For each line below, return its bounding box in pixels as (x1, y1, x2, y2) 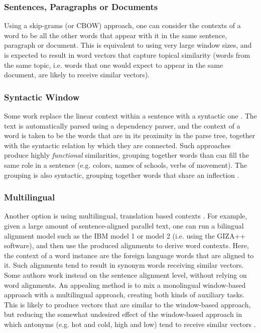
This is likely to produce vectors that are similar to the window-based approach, (4, 299, 251, 309)
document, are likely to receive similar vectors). (4, 69, 150, 80)
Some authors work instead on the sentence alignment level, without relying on (4, 269, 247, 280)
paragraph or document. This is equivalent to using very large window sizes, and (4, 40, 252, 50)
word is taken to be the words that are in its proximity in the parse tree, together (4, 130, 255, 141)
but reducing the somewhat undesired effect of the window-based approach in (4, 309, 242, 319)
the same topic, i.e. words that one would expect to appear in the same (4, 59, 223, 70)
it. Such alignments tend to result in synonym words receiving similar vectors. (4, 260, 244, 270)
